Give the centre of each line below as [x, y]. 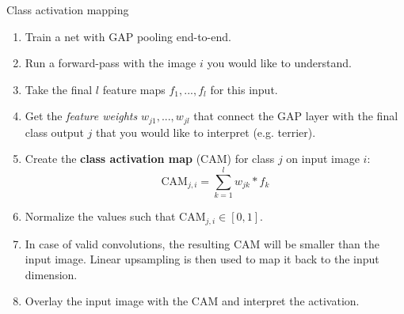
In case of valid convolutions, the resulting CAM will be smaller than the [202, 243]
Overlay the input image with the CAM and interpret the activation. [192, 301]
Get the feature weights [81, 116]
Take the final [59, 89]
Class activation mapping [68, 9]
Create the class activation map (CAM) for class [150, 159]
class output [54, 132]
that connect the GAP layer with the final [296, 116]
